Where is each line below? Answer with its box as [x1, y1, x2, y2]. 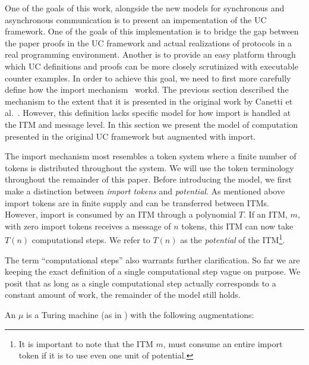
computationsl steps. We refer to [31, 233, 150, 246]
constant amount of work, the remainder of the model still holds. [5, 288, 241, 301]
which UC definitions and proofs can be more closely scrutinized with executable [5, 59, 298, 72]
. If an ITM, [244, 208, 288, 221]
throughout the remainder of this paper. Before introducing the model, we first [5, 173, 292, 185]
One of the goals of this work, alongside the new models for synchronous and [5, 2, 285, 14]
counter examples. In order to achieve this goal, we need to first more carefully [5, 71, 291, 84]
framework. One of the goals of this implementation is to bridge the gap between [5, 25, 299, 37]
